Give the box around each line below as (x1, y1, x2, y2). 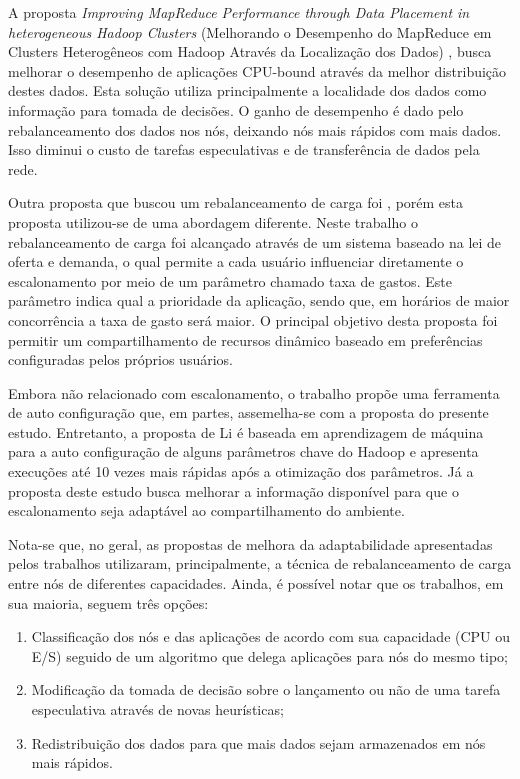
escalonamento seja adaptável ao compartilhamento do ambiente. (8, 500, 405, 521)
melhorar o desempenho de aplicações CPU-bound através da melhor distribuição (8, 60, 507, 81)
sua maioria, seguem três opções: (8, 592, 209, 613)
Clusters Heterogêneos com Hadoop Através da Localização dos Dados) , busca (8, 41, 492, 62)
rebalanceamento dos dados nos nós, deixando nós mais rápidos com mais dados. (8, 119, 502, 140)
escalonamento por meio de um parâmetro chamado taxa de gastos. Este (8, 270, 452, 291)
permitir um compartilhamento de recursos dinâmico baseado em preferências (8, 329, 483, 350)
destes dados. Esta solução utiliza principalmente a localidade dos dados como (8, 80, 487, 101)
